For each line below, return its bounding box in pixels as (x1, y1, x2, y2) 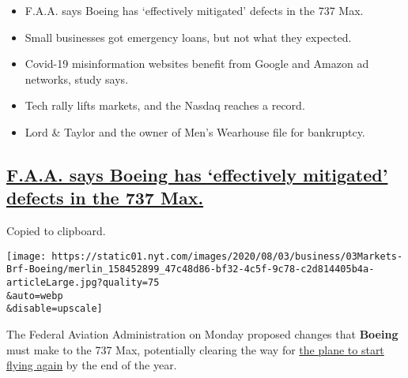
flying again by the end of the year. (6, 357, 177, 373)
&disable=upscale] (6, 303, 103, 315)
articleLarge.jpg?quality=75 (6, 277, 160, 289)
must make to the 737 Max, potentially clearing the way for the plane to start (6, 341, 384, 357)
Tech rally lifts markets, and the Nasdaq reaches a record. (25, 97, 305, 114)
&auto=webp (6, 290, 63, 301)
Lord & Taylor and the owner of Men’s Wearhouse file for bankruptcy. (25, 123, 365, 140)
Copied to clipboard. (6, 223, 106, 239)
